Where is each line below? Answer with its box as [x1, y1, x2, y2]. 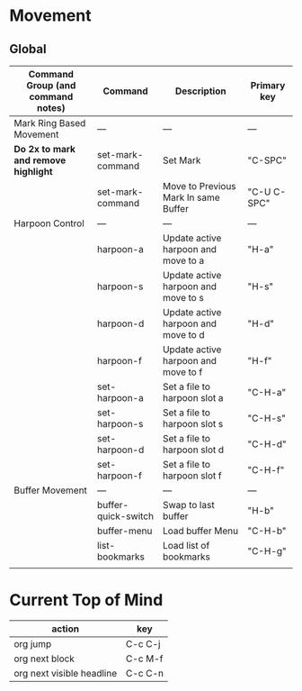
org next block [13, 652, 75, 665]
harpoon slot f [162, 469, 222, 482]
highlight [13, 166, 53, 177]
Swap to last [162, 499, 215, 511]
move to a [162, 254, 205, 267]
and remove [13, 154, 67, 167]
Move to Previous [162, 180, 236, 192]
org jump [13, 637, 52, 650]
